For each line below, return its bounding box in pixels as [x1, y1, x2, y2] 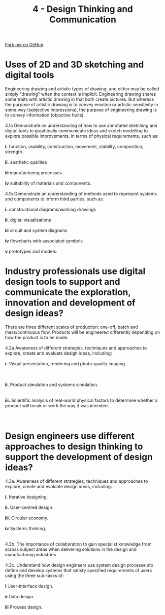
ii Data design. [5, 594, 34, 599]
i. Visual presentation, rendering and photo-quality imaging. [5, 361, 127, 367]
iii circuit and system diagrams [5, 228, 67, 233]
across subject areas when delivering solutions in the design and [5, 546, 137, 552]
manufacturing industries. [5, 552, 58, 557]
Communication [49, 14, 117, 25]
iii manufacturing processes [5, 170, 62, 176]
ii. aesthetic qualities [5, 159, 47, 165]
